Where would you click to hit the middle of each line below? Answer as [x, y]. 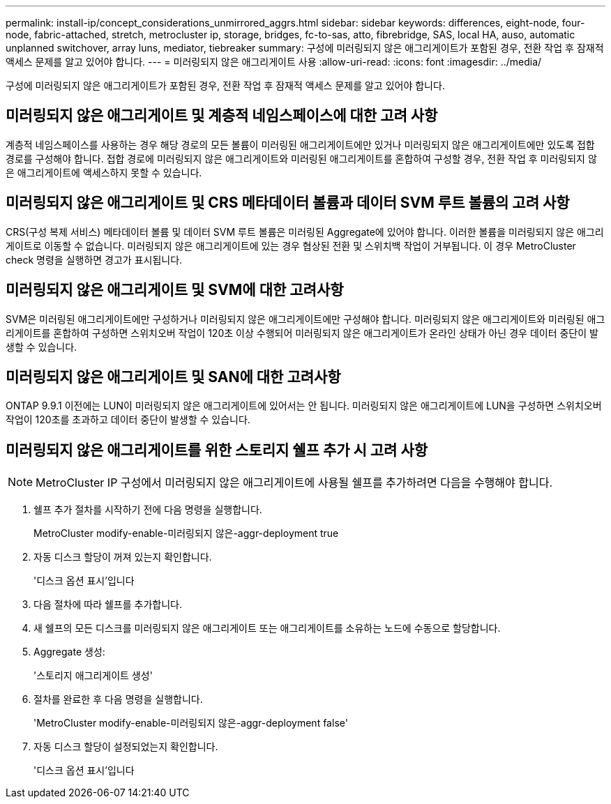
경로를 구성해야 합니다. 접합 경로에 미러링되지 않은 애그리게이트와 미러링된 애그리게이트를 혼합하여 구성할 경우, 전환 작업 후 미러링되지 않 [301, 158]
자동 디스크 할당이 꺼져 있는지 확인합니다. [123, 557]
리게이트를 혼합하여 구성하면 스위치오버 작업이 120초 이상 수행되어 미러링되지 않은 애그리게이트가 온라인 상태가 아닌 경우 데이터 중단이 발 [302, 333]
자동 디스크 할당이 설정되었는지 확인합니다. [126, 747]
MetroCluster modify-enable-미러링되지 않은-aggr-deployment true [186, 533]
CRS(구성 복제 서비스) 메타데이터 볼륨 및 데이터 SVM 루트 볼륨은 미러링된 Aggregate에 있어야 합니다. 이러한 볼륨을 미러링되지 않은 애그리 [305, 232]
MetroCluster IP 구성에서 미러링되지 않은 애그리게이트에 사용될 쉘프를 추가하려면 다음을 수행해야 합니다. [294, 483]
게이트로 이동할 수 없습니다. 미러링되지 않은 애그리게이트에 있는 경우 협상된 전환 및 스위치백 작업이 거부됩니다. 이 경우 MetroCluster [291, 245]
